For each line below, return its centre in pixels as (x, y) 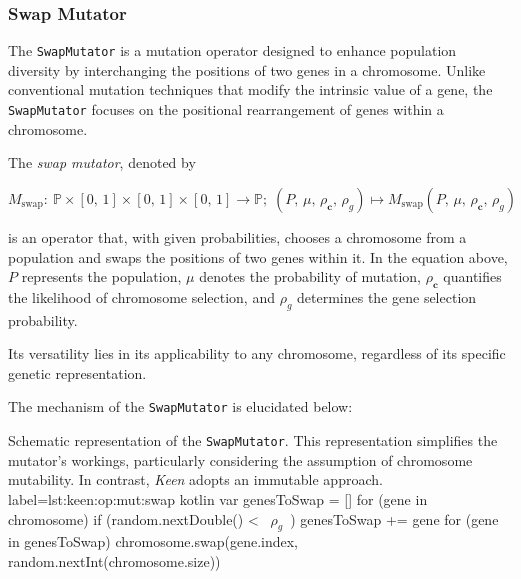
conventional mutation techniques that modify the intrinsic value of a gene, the (250, 89)
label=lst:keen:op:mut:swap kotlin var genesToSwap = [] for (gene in (218, 498)
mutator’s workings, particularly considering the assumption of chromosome (240, 459)
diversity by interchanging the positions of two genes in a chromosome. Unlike (247, 69)
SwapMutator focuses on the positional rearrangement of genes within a (226, 109)
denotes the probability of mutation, (310, 276)
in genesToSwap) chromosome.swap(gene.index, (153, 541)
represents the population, (101, 276)
